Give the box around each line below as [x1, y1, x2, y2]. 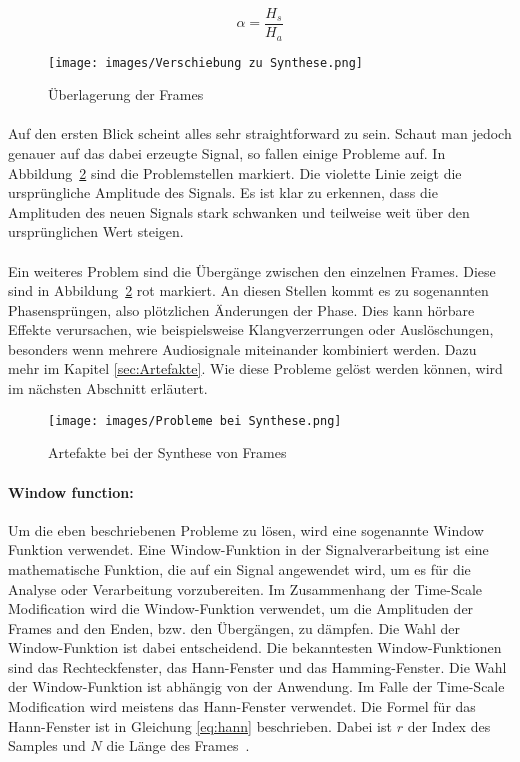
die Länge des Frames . [106, 735, 250, 756]
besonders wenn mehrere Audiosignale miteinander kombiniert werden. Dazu [8, 338, 477, 359]
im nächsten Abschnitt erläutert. [8, 378, 208, 399]
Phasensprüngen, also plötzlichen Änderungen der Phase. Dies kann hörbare [8, 299, 475, 320]
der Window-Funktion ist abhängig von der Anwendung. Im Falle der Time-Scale [8, 676, 505, 697]
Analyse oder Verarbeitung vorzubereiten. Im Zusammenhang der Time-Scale [8, 578, 483, 599]
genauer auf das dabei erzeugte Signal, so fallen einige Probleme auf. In [8, 142, 446, 163]
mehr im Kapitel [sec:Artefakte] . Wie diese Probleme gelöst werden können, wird [8, 358, 503, 379]
